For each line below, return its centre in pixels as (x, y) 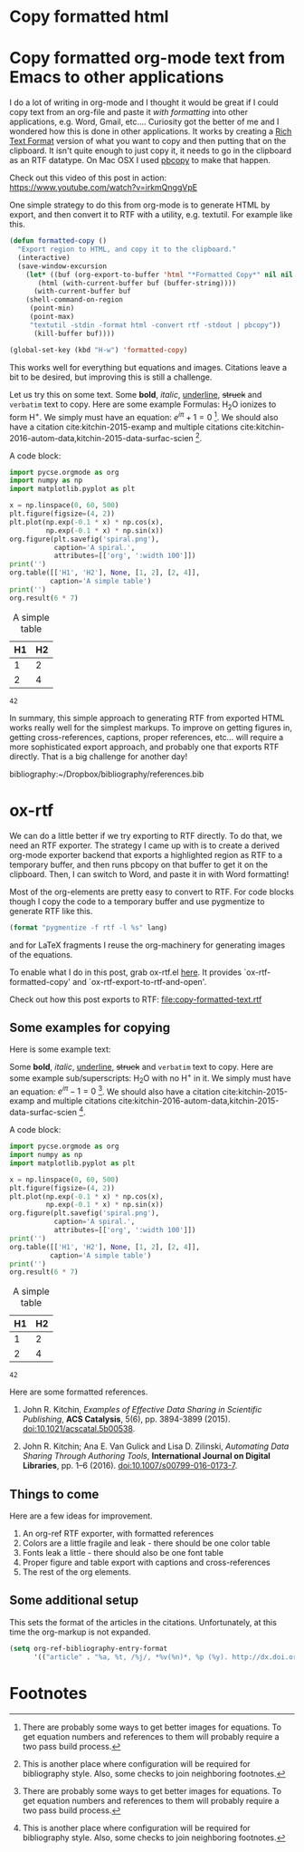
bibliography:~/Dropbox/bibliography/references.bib (107, 774)
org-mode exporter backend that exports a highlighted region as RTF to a (146, 854)
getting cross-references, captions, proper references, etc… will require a (147, 737)
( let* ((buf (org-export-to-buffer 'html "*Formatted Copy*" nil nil (160, 275)
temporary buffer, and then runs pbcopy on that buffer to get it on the (139, 864)
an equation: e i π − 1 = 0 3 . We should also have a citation (115, 1091)
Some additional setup (74, 1601)
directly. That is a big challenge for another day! (99, 756)
